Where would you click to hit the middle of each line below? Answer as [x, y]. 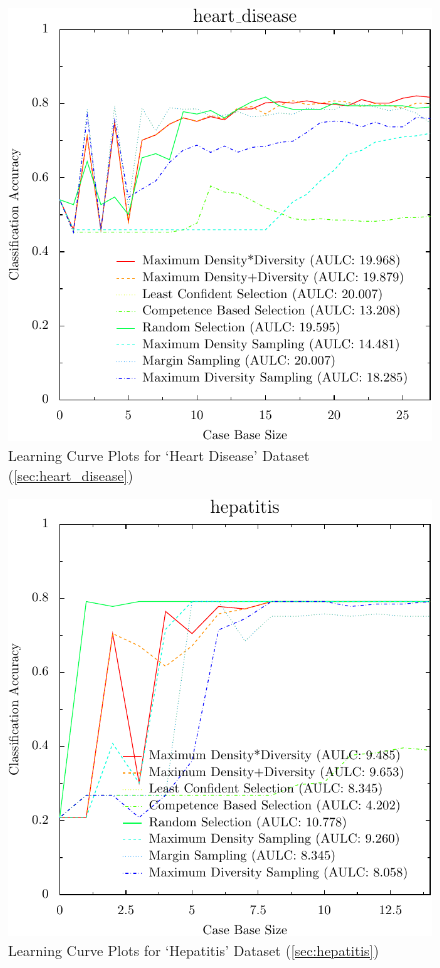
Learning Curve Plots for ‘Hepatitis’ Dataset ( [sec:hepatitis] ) [193, 949]
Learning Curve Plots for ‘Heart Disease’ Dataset [159, 455]
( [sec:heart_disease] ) [71, 474]
